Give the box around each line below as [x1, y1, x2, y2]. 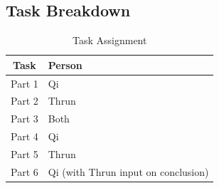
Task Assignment [73, 33, 147, 48]
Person [48, 57, 82, 72]
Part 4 [11, 129, 38, 144]
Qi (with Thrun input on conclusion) [48, 164, 209, 179]
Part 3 [11, 111, 38, 126]
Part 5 [11, 147, 38, 162]
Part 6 [11, 164, 38, 179]
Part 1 [11, 75, 38, 90]
